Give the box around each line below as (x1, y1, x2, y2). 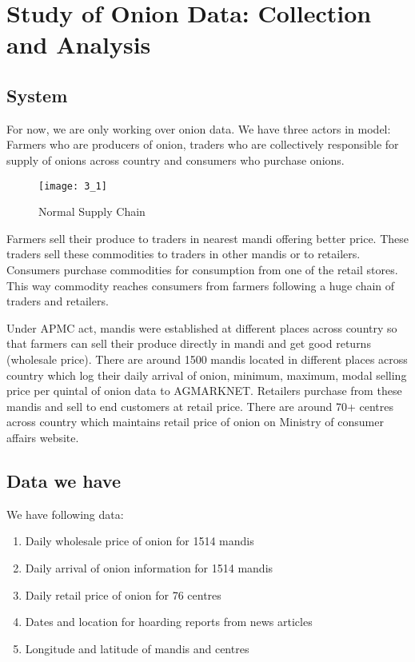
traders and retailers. (6, 293, 109, 309)
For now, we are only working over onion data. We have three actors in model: (6, 120, 391, 137)
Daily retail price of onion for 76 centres (25, 586, 221, 603)
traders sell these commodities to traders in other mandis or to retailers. (6, 245, 361, 262)
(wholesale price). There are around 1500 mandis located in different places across (6, 350, 408, 367)
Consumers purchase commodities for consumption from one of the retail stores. (6, 261, 398, 277)
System (6, 82, 68, 107)
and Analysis (6, 28, 151, 61)
